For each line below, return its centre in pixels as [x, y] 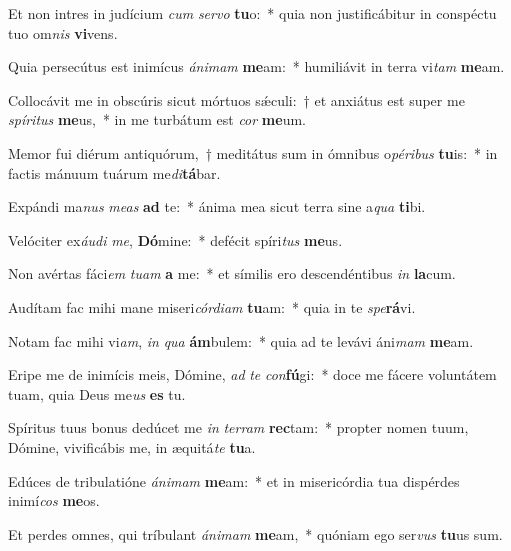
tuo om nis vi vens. [63, 32]
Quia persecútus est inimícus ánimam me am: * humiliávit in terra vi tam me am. [256, 66]
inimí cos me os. [54, 500]
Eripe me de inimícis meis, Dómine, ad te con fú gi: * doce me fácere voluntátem [252, 374]
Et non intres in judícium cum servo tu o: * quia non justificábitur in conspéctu [252, 13]
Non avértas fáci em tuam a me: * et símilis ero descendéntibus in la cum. [232, 273]
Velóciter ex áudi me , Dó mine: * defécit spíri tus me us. [175, 239]
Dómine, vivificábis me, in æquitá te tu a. [132, 446]
